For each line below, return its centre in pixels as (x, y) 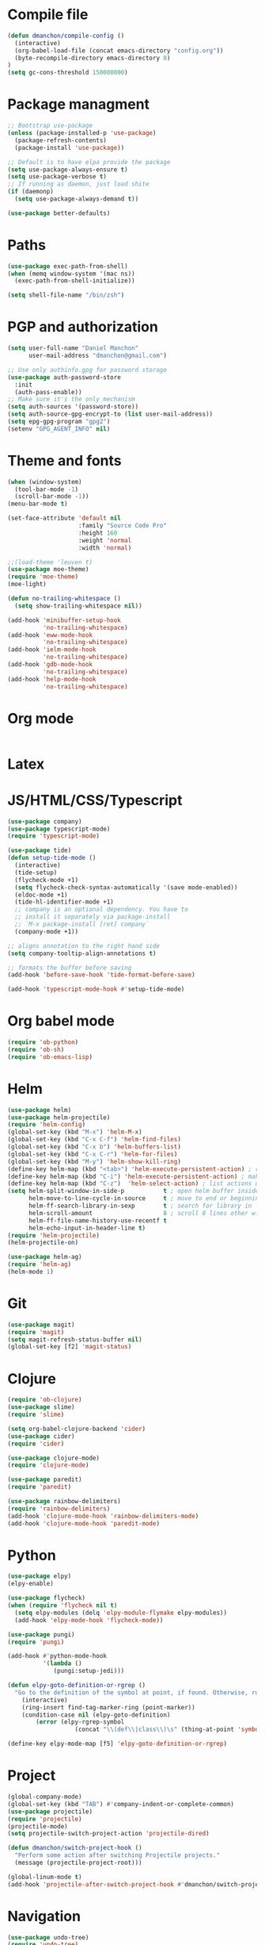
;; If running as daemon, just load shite (78, 184)
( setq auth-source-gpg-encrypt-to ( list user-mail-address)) (110, 414)
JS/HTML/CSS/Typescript (95, 800)
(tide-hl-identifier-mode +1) (64, 902)
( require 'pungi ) (36, 1642)
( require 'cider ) (36, 1444)
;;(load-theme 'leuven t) (50, 562)
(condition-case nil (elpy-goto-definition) (96, 1715)
